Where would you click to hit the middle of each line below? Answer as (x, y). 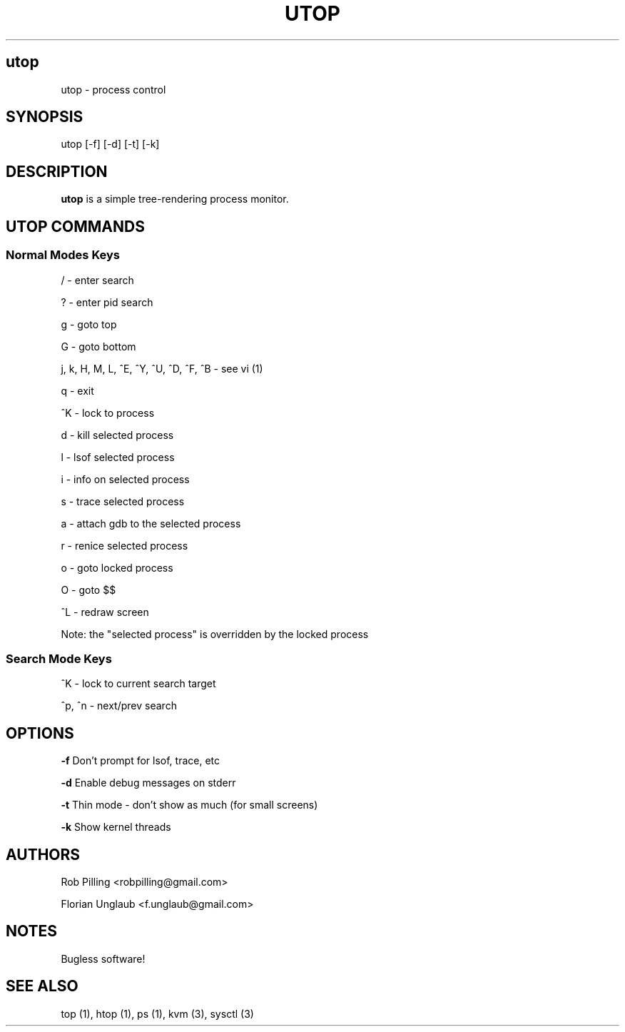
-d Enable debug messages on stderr (148, 783)
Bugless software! (103, 958)
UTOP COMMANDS (75, 226)
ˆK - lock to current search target (138, 684)
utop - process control (113, 89)
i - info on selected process (125, 479)
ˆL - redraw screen (105, 612)
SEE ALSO (42, 986)
